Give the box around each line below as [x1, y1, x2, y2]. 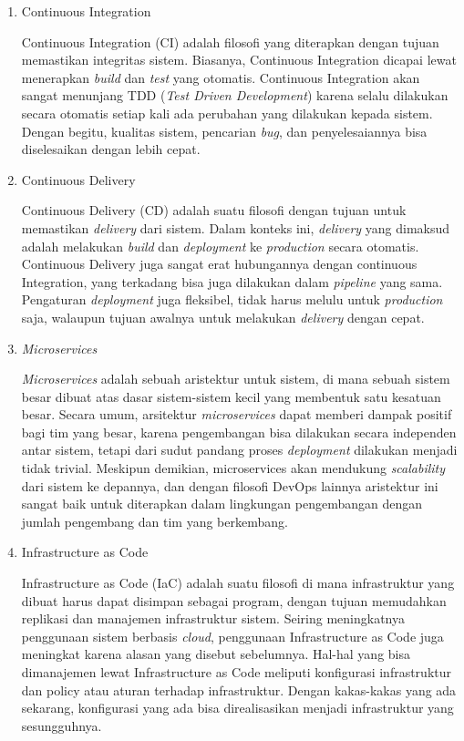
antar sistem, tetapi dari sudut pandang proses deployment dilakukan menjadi [21, 440, 458, 459]
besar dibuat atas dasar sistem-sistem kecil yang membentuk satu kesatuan [21, 386, 441, 406]
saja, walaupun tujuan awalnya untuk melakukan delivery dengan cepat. [21, 307, 425, 326]
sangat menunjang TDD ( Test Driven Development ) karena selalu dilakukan [21, 86, 449, 105]
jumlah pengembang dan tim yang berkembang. [21, 511, 288, 530]
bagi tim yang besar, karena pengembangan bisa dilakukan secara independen [21, 422, 457, 441]
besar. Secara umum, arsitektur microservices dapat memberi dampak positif [21, 405, 452, 424]
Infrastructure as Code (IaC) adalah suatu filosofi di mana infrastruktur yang [21, 573, 455, 592]
